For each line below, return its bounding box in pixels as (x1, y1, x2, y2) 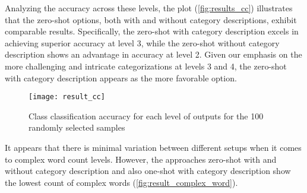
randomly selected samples (29, 121, 125, 134)
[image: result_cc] (29, 93, 105, 102)
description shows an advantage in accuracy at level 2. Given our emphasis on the (5, 48, 302, 61)
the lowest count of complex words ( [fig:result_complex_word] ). (5, 176, 238, 188)
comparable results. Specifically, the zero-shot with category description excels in (5, 25, 299, 37)
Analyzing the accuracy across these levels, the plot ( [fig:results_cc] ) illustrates (5, 2, 293, 14)
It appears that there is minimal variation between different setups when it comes (5, 141, 302, 153)
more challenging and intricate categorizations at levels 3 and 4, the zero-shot (5, 59, 287, 72)
